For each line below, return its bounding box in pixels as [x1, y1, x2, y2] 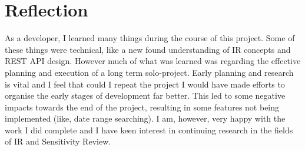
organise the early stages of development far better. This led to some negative [5, 89, 286, 102]
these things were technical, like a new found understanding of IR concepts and [5, 43, 291, 55]
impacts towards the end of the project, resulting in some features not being [5, 100, 280, 113]
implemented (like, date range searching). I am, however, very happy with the [5, 112, 286, 125]
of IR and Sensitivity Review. [5, 135, 111, 147]
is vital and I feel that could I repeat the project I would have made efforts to [5, 78, 285, 90]
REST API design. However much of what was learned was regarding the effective [5, 55, 301, 67]
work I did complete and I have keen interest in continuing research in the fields [5, 123, 293, 136]
